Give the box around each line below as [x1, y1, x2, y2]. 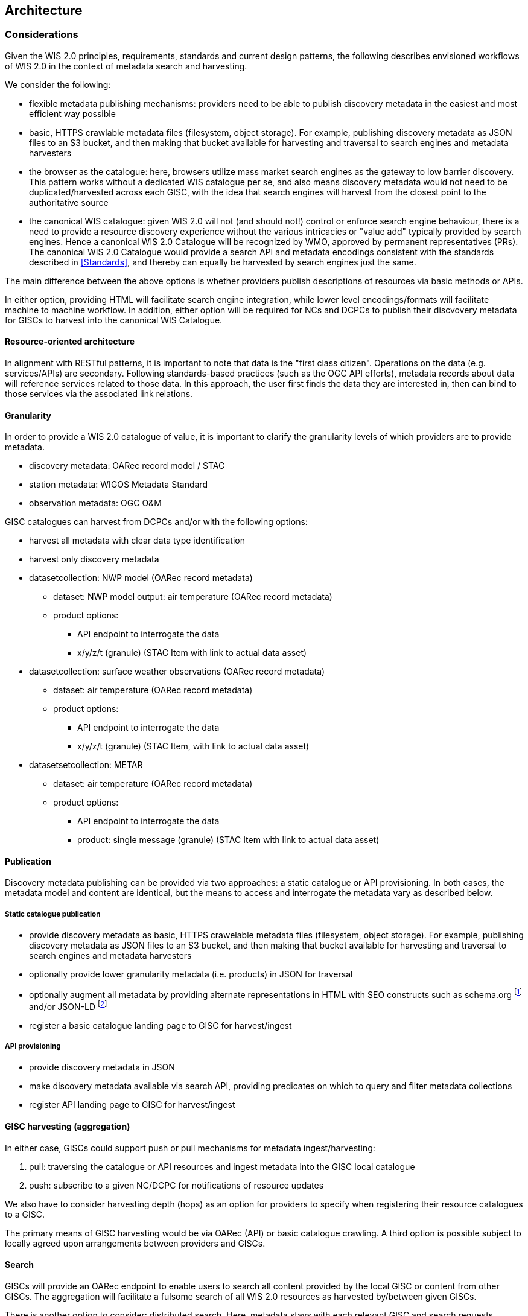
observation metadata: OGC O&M [29, 498, 162, 509]
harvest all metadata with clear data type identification [29, 535, 245, 546]
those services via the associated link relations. [5, 389, 193, 399]
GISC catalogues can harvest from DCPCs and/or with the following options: [5, 517, 308, 527]
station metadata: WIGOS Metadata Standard [29, 479, 208, 490]
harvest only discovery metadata [29, 554, 159, 565]
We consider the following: [5, 79, 111, 90]
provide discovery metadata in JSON [29, 1062, 175, 1073]
